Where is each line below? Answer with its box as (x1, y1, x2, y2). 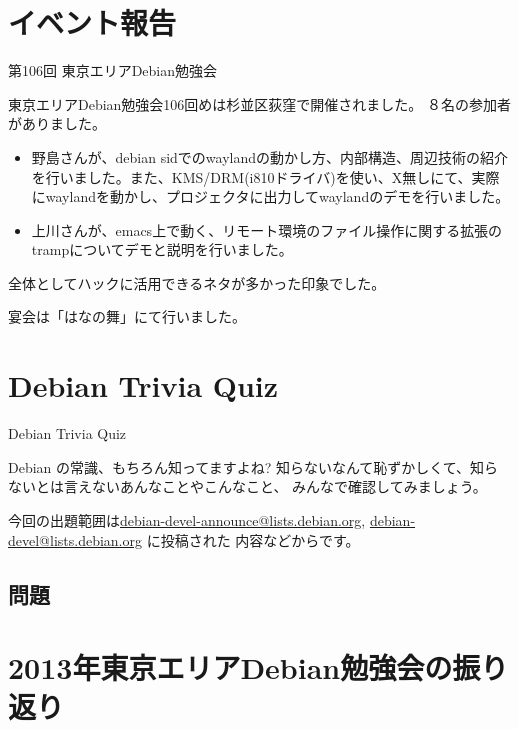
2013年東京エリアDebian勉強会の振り (8, 647, 509, 688)
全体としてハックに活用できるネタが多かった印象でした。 (8, 272, 386, 293)
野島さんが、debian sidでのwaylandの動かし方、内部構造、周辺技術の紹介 (31, 146, 509, 167)
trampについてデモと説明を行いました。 (31, 239, 293, 260)
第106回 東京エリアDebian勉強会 (8, 60, 218, 81)
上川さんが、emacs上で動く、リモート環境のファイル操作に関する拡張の (31, 219, 503, 240)
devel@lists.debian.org (8, 529, 142, 550)
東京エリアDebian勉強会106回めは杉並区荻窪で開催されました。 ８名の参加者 (8, 93, 512, 114)
